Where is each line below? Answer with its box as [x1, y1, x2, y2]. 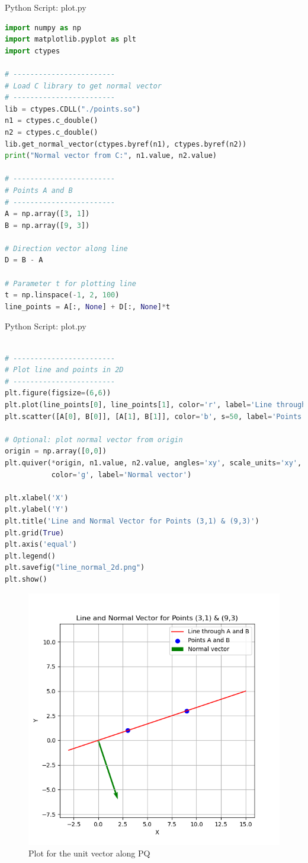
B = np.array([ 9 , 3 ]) [5, 221, 90, 230]
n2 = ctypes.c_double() [5, 128, 98, 137]
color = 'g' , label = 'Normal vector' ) [51, 470, 192, 479]
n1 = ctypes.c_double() [5, 116, 98, 125]
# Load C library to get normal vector [5, 81, 162, 90]
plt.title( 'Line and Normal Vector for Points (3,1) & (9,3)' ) [5, 516, 259, 525]
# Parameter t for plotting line [5, 279, 136, 288]
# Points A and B [5, 186, 73, 195]
